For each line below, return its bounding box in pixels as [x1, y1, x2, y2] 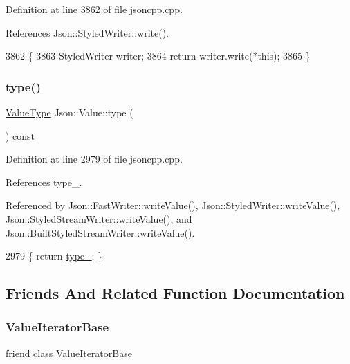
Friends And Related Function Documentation [6, 282, 345, 304]
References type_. [6, 174, 82, 189]
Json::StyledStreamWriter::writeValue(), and [6, 211, 192, 226]
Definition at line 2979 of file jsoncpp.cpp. [6, 152, 183, 166]
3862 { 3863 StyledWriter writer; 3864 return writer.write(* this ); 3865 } [6, 48, 311, 63]
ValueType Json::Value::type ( [6, 105, 133, 119]
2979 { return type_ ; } [6, 248, 103, 263]
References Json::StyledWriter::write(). [6, 25, 169, 39]
